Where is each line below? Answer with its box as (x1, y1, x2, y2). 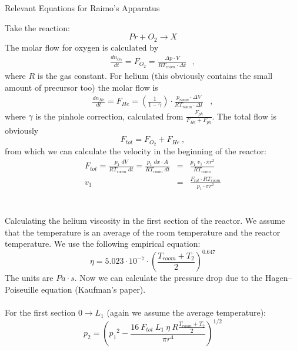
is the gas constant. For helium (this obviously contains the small (37, 69, 273, 81)
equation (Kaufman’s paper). (41, 283, 146, 295)
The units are (5, 271, 54, 284)
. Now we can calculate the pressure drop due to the (74, 271, 263, 284)
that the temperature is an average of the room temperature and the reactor (5, 226, 281, 238)
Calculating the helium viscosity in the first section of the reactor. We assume (5, 214, 285, 226)
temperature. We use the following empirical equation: (5, 237, 201, 250)
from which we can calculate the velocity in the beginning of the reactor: (5, 145, 266, 157)
